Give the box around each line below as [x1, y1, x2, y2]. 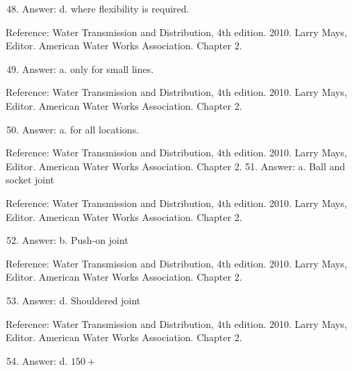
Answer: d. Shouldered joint [22, 292, 141, 307]
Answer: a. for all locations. [22, 122, 140, 136]
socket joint [6, 172, 55, 187]
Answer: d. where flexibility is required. [22, 1, 190, 15]
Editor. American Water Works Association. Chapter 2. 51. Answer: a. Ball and [6, 158, 346, 173]
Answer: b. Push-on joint [22, 233, 128, 247]
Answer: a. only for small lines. [22, 61, 154, 76]
